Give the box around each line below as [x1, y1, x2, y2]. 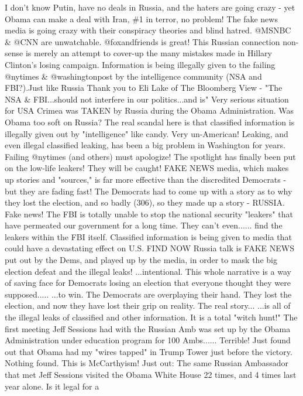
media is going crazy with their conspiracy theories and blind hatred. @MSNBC [5, 24, 291, 36]
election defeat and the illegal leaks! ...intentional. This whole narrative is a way [5, 265, 291, 277]
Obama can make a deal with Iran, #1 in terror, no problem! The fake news [5, 12, 278, 25]
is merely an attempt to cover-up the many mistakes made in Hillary [25, 47, 272, 59]
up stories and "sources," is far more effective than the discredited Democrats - [5, 173, 287, 185]
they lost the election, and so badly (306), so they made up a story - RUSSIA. [5, 196, 285, 209]
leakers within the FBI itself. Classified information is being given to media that [5, 230, 292, 243]
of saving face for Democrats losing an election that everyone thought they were [5, 276, 291, 289]
